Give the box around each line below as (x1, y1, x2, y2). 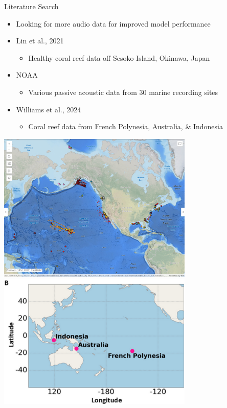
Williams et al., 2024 (16, 104, 81, 114)
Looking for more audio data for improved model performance (16, 18, 211, 29)
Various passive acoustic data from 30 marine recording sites (28, 86, 218, 97)
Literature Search (4, 1, 59, 11)
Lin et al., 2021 (16, 35, 64, 46)
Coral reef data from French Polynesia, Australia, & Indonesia (28, 121, 223, 132)
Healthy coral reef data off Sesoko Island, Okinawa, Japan (28, 52, 210, 63)
